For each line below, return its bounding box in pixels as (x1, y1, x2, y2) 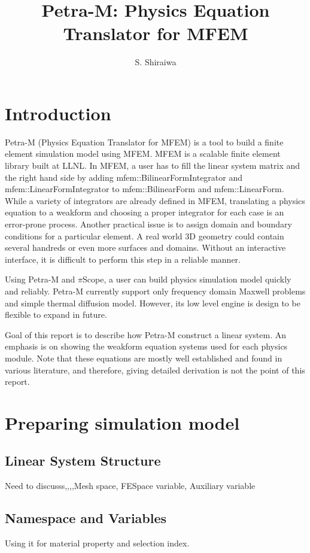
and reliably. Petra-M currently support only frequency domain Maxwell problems (5, 284, 306, 297)
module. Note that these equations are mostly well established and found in (5, 351, 282, 364)
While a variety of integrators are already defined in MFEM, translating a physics (5, 194, 305, 206)
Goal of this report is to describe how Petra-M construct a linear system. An (5, 328, 286, 341)
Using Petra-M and (5, 273, 75, 285)
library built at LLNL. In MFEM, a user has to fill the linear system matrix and (5, 159, 300, 172)
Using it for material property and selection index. (5, 537, 190, 549)
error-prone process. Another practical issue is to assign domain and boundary (5, 218, 292, 230)
